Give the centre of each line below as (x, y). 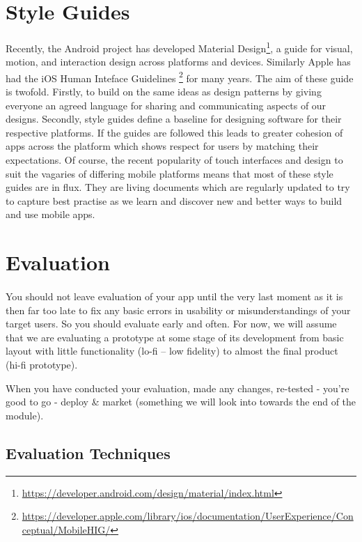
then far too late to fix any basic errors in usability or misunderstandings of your (178, 310)
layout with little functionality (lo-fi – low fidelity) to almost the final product (172, 351)
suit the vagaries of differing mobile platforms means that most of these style (170, 173)
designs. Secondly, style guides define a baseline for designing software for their (174, 119)
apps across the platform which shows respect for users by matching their (162, 146)
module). (25, 415)
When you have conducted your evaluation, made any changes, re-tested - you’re (178, 388)
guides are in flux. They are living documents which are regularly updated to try (178, 187)
